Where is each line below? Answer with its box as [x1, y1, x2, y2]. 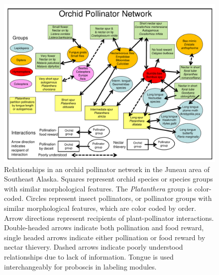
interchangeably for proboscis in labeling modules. [4, 261, 157, 272]
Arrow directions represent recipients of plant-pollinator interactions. [4, 212, 214, 223]
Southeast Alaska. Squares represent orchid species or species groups [4, 174, 213, 184]
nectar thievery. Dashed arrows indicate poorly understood [4, 242, 183, 252]
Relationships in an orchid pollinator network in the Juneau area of [4, 164, 210, 174]
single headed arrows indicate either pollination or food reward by [4, 232, 206, 242]
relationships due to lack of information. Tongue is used [4, 251, 174, 262]
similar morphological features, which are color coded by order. [4, 202, 196, 213]
